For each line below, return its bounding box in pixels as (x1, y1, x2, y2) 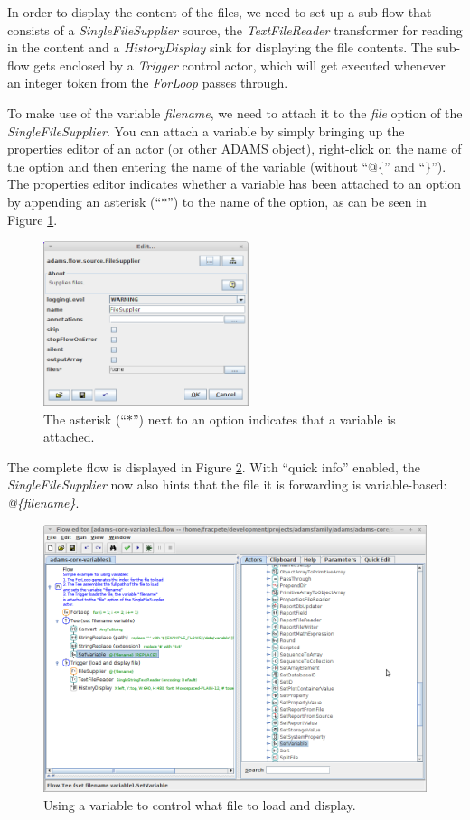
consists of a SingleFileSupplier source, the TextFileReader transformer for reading (7, 20, 463, 39)
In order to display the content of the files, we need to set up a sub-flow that (7, 3, 432, 21)
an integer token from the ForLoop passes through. (7, 73, 288, 92)
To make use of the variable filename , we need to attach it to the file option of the (7, 103, 463, 122)
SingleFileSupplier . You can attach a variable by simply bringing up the (7, 121, 405, 140)
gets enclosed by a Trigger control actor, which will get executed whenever (33, 55, 446, 74)
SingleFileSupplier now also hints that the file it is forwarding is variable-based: (7, 475, 447, 494)
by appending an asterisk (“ (7, 191, 162, 210)
